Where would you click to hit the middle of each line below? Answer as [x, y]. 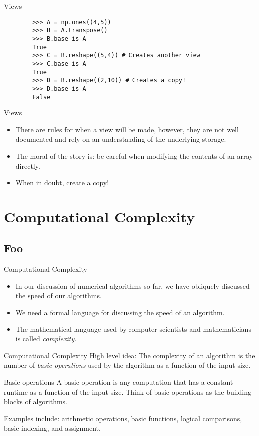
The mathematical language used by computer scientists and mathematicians [133, 329]
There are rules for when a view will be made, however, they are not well [127, 129]
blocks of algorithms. [36, 401]
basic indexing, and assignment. [52, 428]
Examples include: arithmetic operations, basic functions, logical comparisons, [123, 418]
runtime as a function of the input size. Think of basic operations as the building [128, 391]
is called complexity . [46, 339]
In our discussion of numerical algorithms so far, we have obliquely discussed [132, 285]
